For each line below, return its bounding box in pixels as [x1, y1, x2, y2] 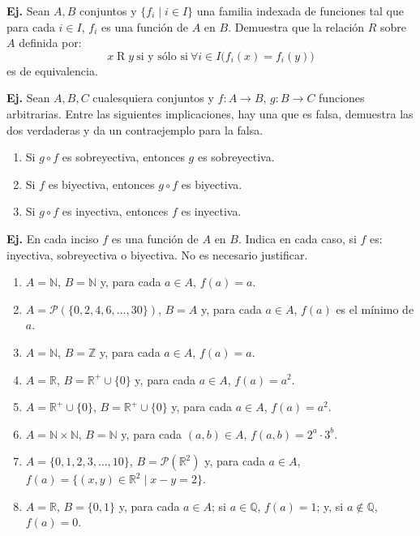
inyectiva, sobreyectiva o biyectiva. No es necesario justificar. [6, 246, 308, 263]
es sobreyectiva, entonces [62, 148, 185, 165]
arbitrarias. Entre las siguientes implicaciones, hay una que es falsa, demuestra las [6, 105, 414, 122]
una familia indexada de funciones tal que [196, 2, 404, 19]
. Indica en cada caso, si [238, 229, 357, 247]
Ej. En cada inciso [6, 229, 99, 247]
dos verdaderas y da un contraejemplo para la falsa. [6, 121, 264, 138]
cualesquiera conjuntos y [92, 89, 214, 106]
